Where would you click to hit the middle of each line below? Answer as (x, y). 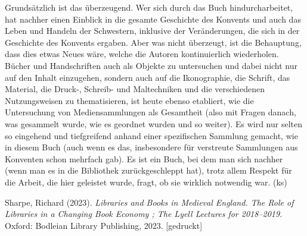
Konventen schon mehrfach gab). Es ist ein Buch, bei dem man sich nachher (144, 158)
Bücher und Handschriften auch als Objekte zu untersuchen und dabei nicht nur (151, 65)
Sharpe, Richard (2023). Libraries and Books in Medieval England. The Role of (149, 202)
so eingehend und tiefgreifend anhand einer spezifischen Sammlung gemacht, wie (151, 135)
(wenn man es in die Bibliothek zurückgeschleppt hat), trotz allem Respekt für (148, 170)
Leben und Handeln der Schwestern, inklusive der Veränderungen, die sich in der (152, 31)
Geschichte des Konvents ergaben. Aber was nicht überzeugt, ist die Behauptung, (153, 42)
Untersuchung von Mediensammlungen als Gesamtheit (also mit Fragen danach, (151, 112)
